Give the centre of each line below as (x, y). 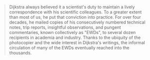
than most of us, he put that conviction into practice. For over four (75, 17)
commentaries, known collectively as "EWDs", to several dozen (72, 32)
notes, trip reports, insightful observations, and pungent (65, 27)
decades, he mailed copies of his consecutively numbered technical (77, 22)
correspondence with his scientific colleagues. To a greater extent (75, 12)
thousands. (20, 53)
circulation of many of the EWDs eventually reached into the (69, 48)
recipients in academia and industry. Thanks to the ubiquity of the (75, 37)
